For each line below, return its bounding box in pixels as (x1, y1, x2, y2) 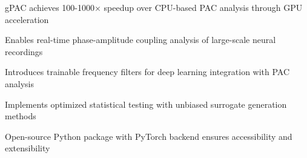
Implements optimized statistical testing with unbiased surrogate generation (5, 97, 287, 110)
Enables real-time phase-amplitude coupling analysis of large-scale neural (5, 33, 276, 46)
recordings (5, 45, 43, 58)
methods (5, 110, 36, 122)
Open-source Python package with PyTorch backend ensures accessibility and (5, 130, 292, 142)
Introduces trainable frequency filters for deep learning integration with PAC (5, 65, 290, 78)
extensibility (5, 142, 50, 154)
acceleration (5, 13, 49, 25)
